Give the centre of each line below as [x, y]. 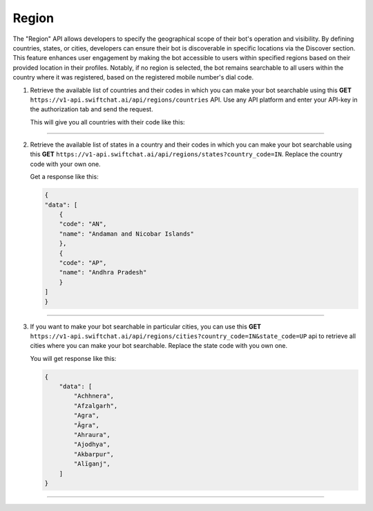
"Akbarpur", [94, 454]
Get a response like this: [65, 177]
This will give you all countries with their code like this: [108, 122]
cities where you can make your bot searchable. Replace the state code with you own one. [159, 346]
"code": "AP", [83, 262]
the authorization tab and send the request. [92, 109]
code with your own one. [65, 164]
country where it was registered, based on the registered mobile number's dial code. [133, 77]
